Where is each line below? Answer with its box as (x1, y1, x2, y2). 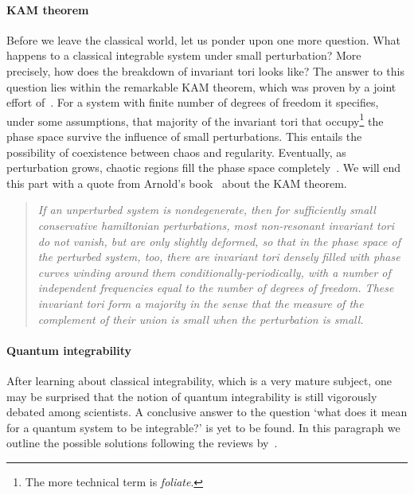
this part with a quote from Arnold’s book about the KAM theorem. (6, 174, 347, 191)
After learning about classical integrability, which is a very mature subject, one (6, 372, 392, 388)
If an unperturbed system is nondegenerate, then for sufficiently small (37, 201, 376, 218)
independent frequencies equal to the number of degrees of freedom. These (37, 279, 394, 296)
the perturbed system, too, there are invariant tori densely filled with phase (37, 248, 400, 265)
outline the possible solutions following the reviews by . (6, 435, 278, 451)
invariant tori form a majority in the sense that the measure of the (37, 294, 364, 311)
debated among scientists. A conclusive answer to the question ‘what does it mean (6, 403, 408, 420)
